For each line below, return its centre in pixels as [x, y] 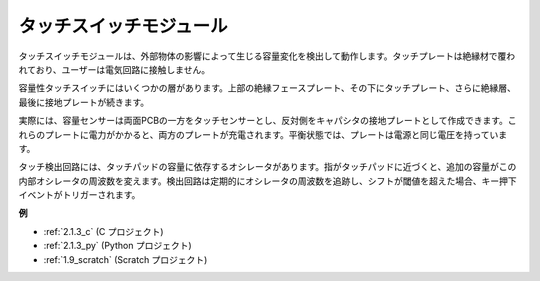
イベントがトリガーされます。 [79, 195]
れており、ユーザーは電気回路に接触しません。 [114, 69]
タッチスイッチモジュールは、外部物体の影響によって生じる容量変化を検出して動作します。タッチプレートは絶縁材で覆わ [267, 56]
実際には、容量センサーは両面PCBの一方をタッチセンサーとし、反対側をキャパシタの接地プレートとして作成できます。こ [267, 121]
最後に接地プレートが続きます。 [84, 102]
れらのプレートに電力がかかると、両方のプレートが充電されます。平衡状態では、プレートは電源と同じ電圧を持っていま [263, 134]
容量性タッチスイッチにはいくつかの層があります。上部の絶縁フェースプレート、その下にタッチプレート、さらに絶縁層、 [267, 88]
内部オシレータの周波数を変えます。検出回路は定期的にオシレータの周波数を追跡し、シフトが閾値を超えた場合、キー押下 [267, 181]
